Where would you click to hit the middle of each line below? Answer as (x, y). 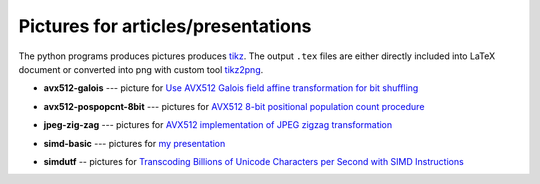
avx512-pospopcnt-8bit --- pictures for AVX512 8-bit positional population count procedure (234, 106)
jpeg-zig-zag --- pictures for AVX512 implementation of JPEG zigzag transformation (218, 125)
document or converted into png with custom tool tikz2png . (141, 69)
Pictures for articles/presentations (165, 26)
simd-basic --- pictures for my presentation (134, 143)
